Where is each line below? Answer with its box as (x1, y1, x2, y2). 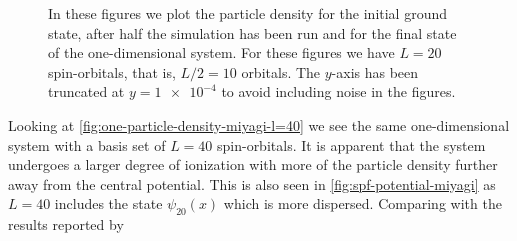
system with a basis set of (8, 134, 166, 155)
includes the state (54, 193, 163, 214)
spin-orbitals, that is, (48, 61, 176, 82)
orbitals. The (241, 61, 321, 82)
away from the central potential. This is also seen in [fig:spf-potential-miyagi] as (8, 173, 496, 194)
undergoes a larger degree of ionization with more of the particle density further (8, 154, 498, 175)
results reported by (8, 214, 124, 235)
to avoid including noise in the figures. (221, 81, 456, 102)
